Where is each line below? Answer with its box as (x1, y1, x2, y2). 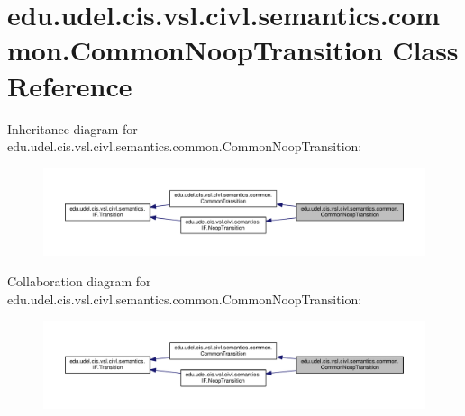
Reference (7, 67, 132, 104)
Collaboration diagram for (7, 272, 151, 290)
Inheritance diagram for (7, 119, 138, 138)
